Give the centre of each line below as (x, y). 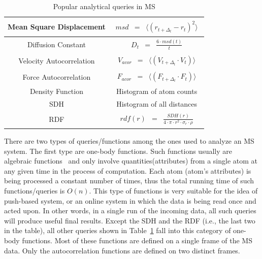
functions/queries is (35, 190)
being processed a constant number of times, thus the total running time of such (129, 181)
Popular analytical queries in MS (104, 6)
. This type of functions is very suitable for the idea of (173, 190)
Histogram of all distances (157, 104)
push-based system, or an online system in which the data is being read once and (130, 200)
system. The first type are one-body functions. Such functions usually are (118, 151)
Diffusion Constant (56, 44)
